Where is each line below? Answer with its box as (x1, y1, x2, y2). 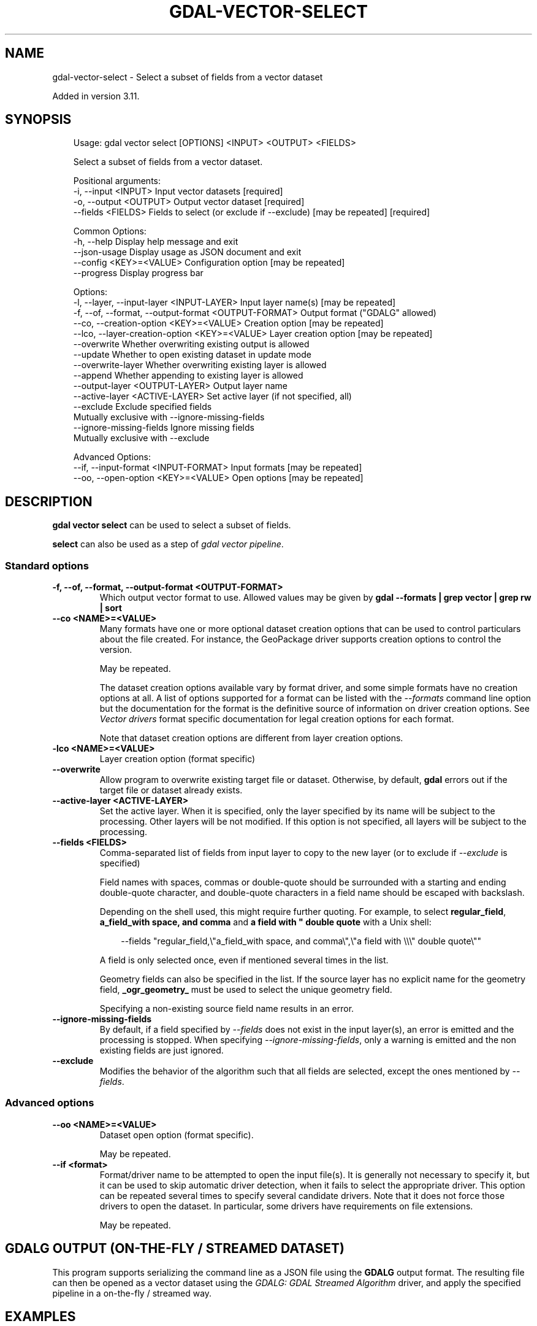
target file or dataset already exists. (99, 785, 243, 796)
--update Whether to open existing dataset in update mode (73, 349, 311, 360)
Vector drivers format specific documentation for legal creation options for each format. (99, 714, 454, 725)
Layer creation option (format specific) (99, 754, 256, 765)
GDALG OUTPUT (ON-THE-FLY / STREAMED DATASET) (5, 1241, 345, 1257)
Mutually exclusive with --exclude (73, 433, 210, 444)
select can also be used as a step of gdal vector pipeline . (52, 539, 284, 550)
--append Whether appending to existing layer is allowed (73, 370, 303, 381)
